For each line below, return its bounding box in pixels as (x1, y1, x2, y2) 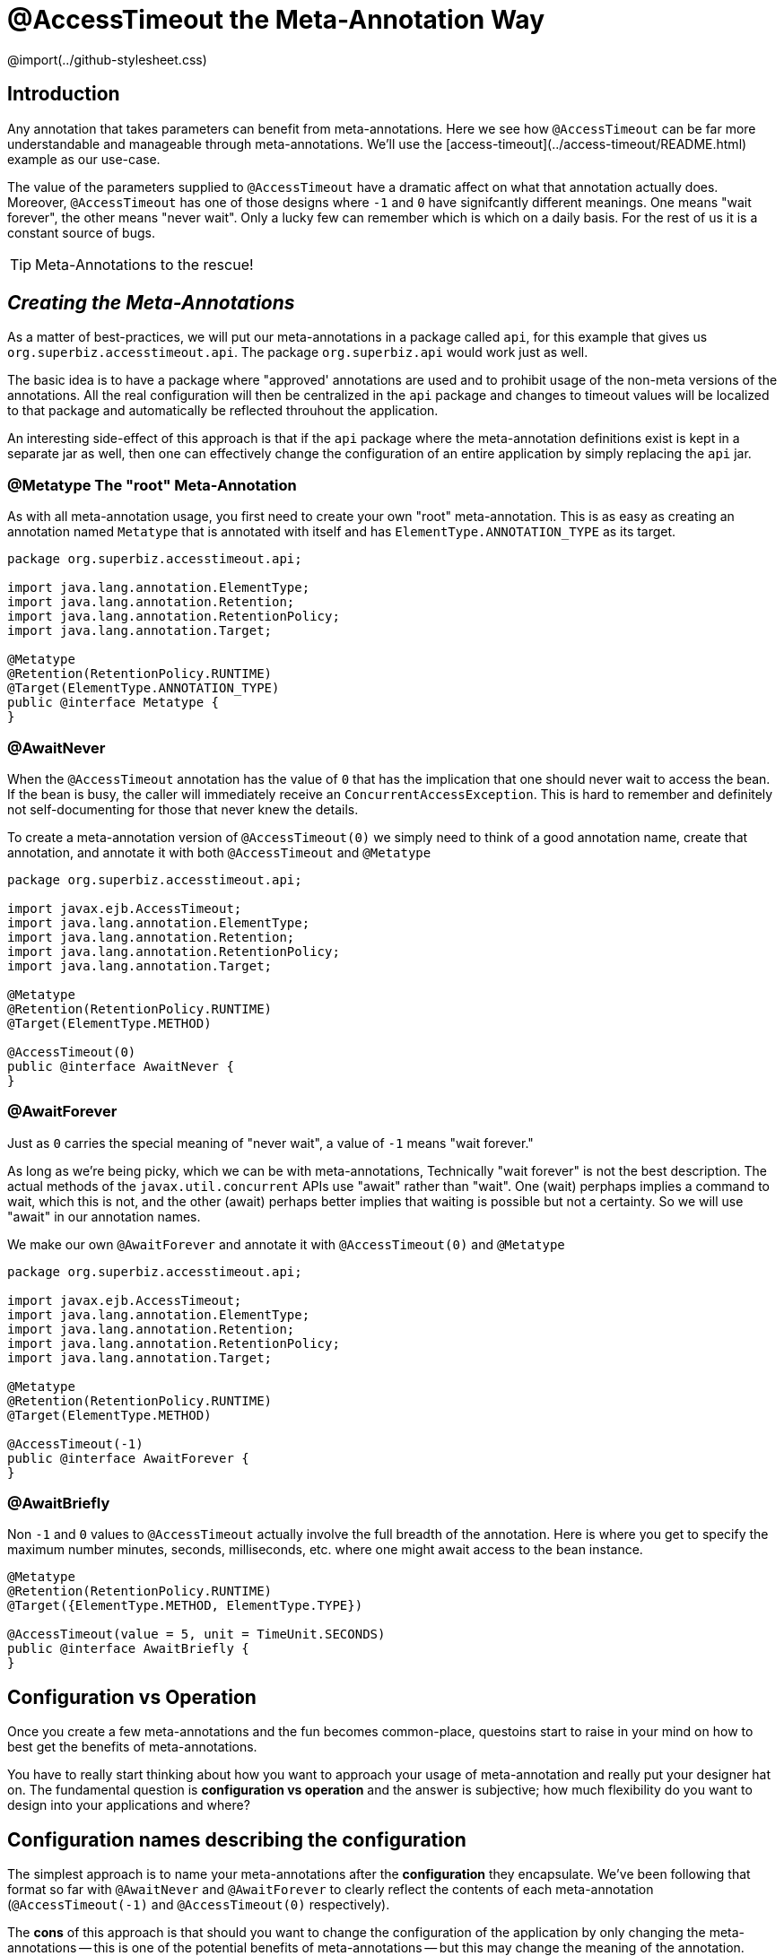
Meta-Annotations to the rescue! (35, 255, 254, 274)
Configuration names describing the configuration (7, 1828, 466, 1851)
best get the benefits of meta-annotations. (7, 1739, 257, 1755)
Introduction (7, 83, 120, 106)
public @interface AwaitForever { (7, 1450, 249, 1465)
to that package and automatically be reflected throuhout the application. (7, 403, 439, 419)
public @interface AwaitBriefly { (7, 1641, 249, 1656)
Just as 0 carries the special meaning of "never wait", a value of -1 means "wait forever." (7, 1134, 534, 1151)
